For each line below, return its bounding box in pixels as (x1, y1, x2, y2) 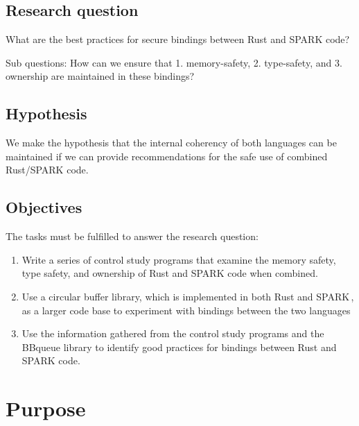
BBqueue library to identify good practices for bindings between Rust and (21, 339, 337, 354)
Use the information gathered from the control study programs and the (21, 326, 324, 341)
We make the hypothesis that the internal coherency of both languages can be (6, 135, 337, 150)
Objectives (6, 196, 82, 218)
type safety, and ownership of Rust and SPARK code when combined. (21, 266, 318, 280)
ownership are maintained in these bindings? (6, 69, 195, 83)
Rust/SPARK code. (6, 162, 89, 177)
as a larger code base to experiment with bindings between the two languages (21, 303, 351, 317)
